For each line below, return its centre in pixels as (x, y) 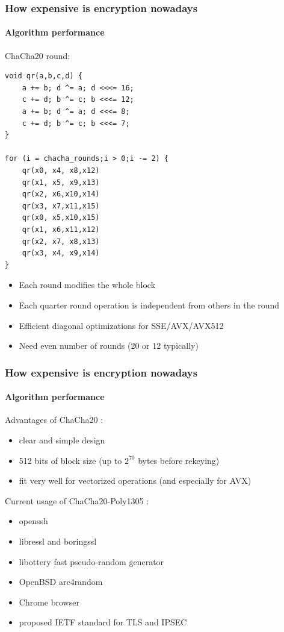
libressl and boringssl (58, 541)
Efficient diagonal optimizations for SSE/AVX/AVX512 (121, 325)
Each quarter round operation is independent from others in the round (149, 305)
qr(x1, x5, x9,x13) (61, 182)
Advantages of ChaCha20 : (54, 420)
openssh (33, 521)
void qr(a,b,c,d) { (44, 76)
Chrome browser (49, 602)
